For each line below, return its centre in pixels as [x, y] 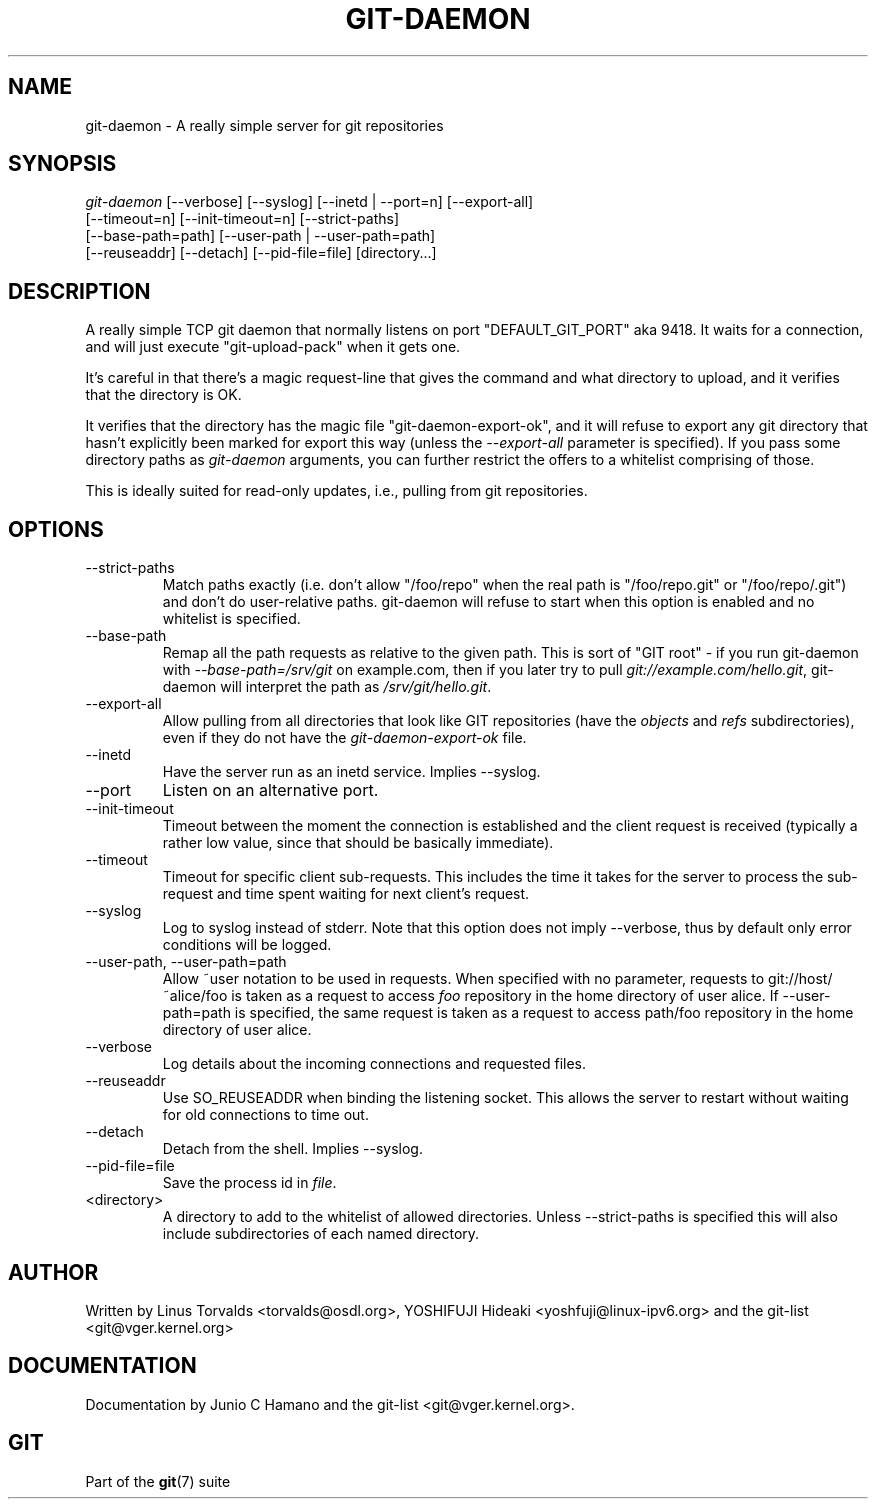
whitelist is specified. [231, 619]
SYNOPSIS [62, 164]
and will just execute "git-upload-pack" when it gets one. [273, 347]
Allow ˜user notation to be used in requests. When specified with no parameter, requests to [463, 979]
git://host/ [800, 979]
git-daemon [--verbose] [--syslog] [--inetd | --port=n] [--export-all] [309, 202]
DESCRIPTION [79, 291]
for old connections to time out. [265, 1115]
